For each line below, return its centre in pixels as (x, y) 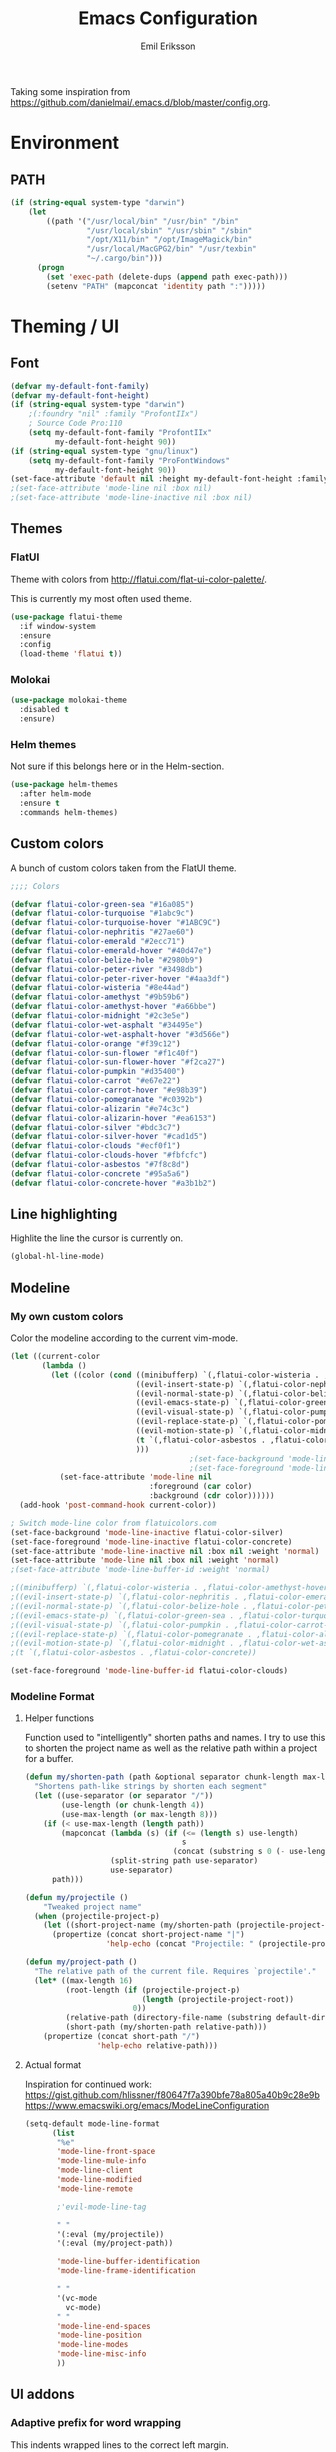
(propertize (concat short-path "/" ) (122, 2037)
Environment (65, 143)
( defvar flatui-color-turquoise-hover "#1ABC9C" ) (116, 923)
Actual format (53, 2064)
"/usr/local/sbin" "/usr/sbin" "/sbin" (169, 230)
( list (63, 2133)
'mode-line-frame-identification (126, 2271)
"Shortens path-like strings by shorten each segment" (151, 1787)
